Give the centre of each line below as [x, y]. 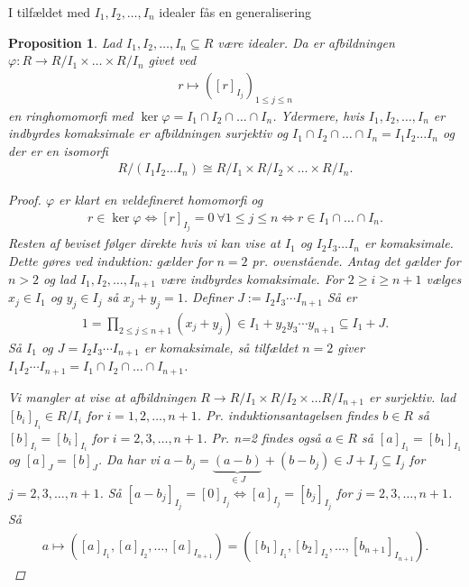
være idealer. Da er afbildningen [306, 42]
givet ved [172, 60]
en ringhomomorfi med [71, 115]
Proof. [25, 200]
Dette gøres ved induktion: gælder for [110, 261]
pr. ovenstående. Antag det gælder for [356, 261]
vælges [444, 278]
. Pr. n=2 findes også [262, 437]
